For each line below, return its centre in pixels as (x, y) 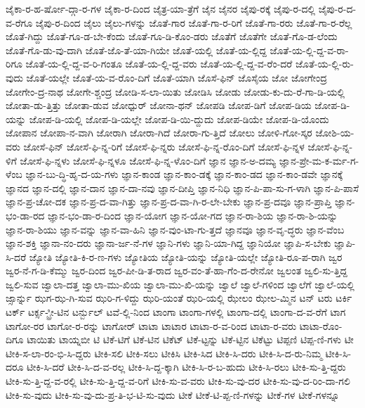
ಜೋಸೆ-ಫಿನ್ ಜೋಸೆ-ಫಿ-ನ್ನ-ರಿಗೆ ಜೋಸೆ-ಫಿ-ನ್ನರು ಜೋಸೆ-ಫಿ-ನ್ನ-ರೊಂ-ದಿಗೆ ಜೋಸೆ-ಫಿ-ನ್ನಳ (164, 146)
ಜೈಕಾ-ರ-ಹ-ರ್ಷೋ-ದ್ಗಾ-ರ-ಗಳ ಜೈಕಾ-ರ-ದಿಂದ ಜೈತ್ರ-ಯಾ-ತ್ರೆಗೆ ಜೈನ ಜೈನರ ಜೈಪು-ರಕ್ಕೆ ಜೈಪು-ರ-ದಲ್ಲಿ (161, 8)
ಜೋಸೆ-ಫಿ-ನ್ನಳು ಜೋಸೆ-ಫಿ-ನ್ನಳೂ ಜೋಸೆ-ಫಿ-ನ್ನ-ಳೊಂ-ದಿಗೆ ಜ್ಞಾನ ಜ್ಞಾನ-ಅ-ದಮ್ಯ (148, 160)
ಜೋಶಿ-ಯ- (335, 133)
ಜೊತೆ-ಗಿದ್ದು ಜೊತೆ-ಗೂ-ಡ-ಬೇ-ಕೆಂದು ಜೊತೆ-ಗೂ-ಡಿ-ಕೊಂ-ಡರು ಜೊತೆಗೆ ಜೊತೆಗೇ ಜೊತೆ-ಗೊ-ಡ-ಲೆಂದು (172, 36)
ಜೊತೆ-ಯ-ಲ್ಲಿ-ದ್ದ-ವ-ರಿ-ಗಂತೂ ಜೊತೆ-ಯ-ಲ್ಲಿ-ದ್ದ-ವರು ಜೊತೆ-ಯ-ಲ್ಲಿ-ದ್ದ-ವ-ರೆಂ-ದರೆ (159, 64)
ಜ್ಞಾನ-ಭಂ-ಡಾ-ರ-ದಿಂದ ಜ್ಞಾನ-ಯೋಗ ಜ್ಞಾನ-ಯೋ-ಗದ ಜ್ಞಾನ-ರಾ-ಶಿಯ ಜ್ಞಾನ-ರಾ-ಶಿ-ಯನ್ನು (193, 215)
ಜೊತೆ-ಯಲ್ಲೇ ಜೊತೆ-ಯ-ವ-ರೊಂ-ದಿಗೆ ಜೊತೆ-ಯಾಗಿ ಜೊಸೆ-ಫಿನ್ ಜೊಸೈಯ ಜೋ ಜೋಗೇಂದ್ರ (177, 77)
